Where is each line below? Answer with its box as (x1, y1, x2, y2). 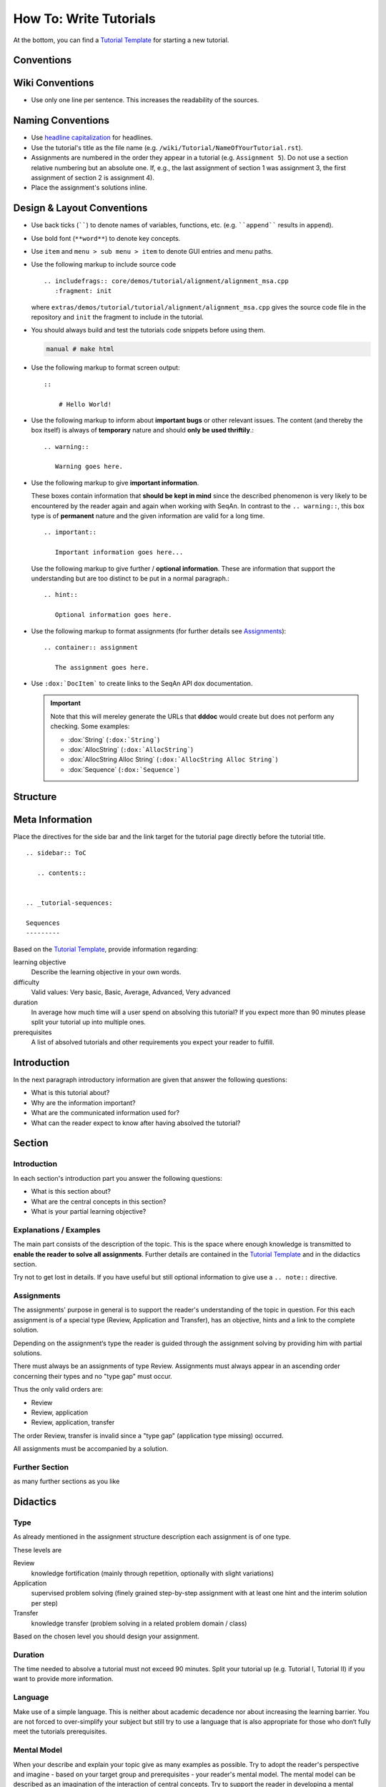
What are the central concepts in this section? (31, 1197, 167, 1206)
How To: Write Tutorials (13, 11, 157, 26)
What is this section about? (31, 1187, 111, 1196)
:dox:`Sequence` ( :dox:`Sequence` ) (68, 765, 180, 773)
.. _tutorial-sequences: (26, 899, 113, 907)
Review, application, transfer (31, 1418, 115, 1427)
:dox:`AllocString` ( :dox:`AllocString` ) (68, 746, 194, 754)
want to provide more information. (13, 1675, 114, 1683)
